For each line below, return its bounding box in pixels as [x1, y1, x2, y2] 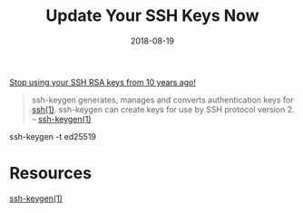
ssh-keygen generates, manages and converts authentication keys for [31, 94, 294, 105]
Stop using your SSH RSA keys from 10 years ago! [9, 76, 197, 87]
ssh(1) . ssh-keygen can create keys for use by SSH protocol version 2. [31, 103, 295, 114]
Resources [9, 163, 93, 184]
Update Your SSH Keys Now [45, 5, 259, 26]
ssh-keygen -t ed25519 [9, 131, 97, 141]
